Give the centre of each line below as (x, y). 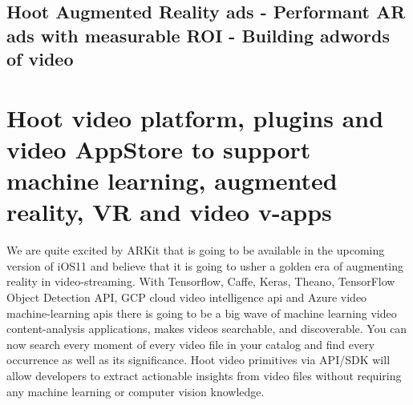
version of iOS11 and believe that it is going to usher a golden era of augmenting (205, 265)
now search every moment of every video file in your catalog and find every (191, 344)
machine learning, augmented (172, 180)
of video (40, 59)
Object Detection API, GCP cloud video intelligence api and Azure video (187, 297)
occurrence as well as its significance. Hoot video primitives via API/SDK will (198, 360)
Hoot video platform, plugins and (195, 117)
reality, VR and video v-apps (169, 212)
